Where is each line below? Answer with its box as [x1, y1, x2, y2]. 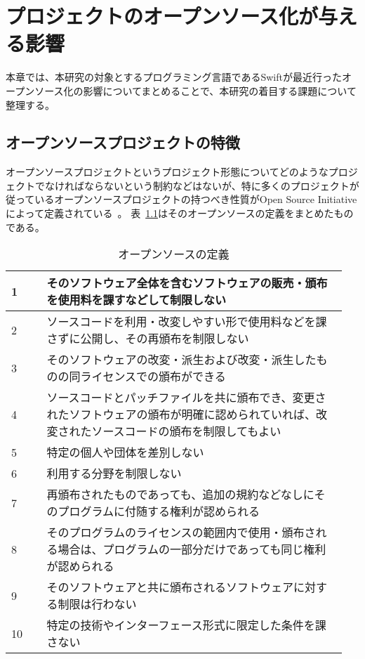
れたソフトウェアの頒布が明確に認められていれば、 [46, 406, 316, 423]
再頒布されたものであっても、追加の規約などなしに [46, 486, 314, 503]
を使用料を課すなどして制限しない [46, 292, 226, 308]
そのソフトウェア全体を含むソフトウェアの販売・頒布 [46, 275, 328, 292]
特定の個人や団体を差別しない [46, 444, 204, 461]
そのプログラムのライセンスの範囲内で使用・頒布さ [46, 524, 316, 541]
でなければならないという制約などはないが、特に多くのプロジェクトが [34, 178, 359, 193]
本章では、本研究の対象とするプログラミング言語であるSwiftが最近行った [6, 70, 342, 84]
